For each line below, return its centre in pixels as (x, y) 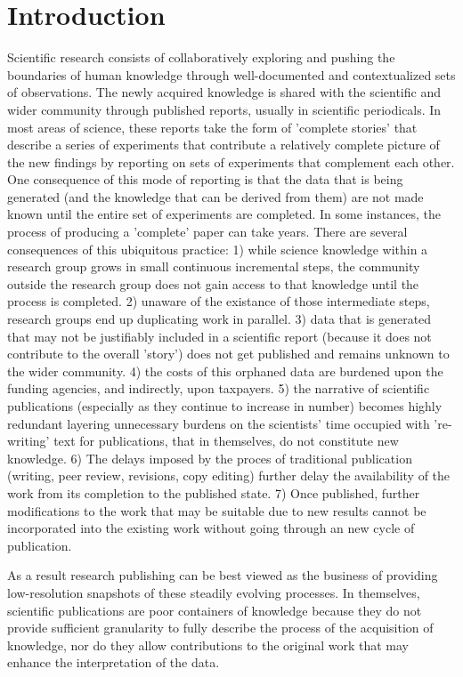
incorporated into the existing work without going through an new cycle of (211, 528)
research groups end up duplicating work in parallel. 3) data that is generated (219, 319)
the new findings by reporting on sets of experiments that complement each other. (231, 161)
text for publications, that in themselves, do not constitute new (226, 441)
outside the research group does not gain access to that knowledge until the (213, 283)
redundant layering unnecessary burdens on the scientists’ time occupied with (219, 423)
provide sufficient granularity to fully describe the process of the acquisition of (220, 628)
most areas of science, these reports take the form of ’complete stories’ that (212, 127)
